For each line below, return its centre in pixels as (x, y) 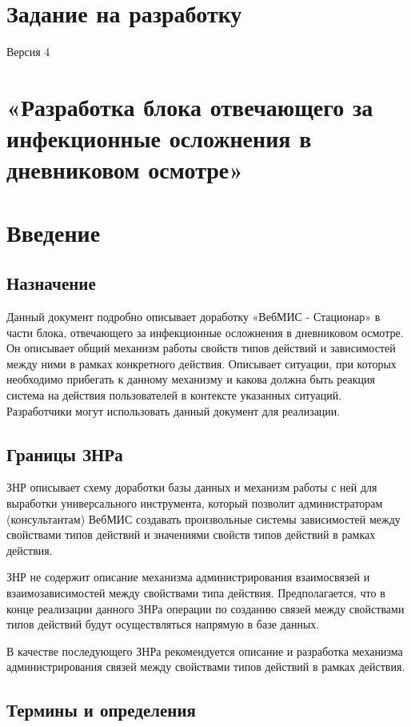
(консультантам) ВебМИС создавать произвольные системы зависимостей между (204, 518)
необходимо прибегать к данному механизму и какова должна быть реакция (191, 379)
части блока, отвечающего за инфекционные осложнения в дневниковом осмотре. (205, 332)
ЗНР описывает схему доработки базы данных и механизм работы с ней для (192, 487)
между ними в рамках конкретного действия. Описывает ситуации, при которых (202, 363)
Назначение (51, 283)
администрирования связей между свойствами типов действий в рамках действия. (206, 667)
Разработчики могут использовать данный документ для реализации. (174, 410)
